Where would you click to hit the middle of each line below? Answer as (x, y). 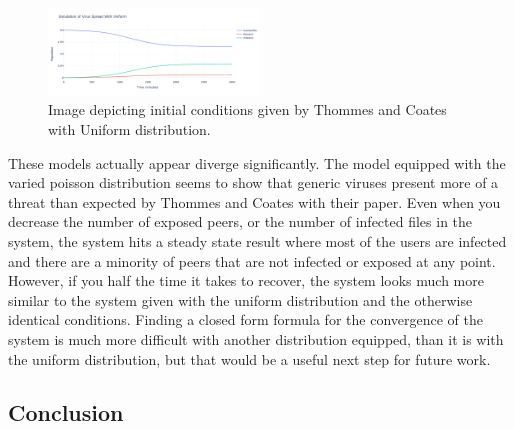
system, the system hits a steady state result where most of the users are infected (257, 240)
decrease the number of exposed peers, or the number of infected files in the (240, 221)
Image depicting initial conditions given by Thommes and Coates (247, 109)
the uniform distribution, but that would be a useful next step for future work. (249, 358)
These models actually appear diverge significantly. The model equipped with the (257, 162)
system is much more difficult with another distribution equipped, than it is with (256, 338)
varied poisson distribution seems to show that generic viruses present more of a (253, 182)
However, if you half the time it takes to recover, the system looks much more (246, 280)
